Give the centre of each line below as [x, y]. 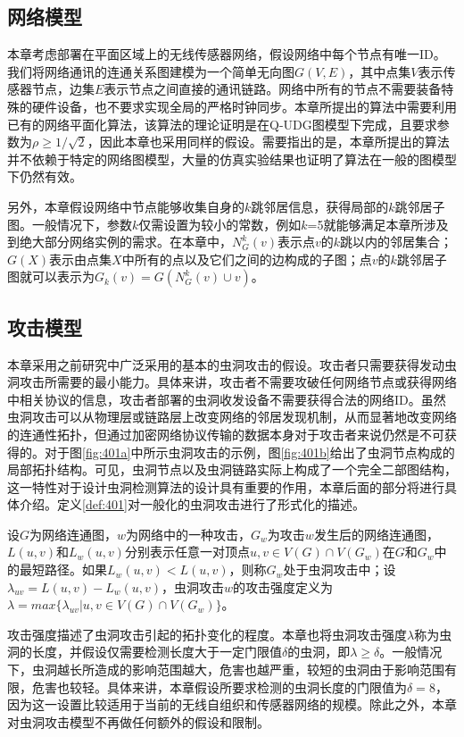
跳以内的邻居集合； [397, 242]
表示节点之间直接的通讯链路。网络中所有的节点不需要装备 [273, 89]
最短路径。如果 [63, 569]
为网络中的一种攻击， [189, 534]
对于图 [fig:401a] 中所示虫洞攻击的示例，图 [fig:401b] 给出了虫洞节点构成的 [249, 452]
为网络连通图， [74, 534]
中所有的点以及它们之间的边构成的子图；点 [247, 259]
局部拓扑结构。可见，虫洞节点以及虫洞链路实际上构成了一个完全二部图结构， [232, 469]
